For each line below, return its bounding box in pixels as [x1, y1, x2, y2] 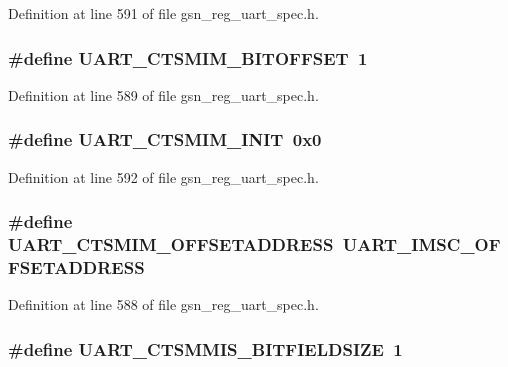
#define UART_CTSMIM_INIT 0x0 [8, 127, 322, 152]
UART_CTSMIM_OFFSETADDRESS [8, 232, 334, 257]
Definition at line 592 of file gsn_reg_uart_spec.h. [8, 166, 319, 187]
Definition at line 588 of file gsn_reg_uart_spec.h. [8, 294, 319, 315]
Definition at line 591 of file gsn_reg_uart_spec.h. [8, 3, 319, 23]
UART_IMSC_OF [342, 232, 501, 257]
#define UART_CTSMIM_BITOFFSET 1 [8, 45, 368, 70]
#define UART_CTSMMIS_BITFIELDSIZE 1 [8, 336, 403, 361]
